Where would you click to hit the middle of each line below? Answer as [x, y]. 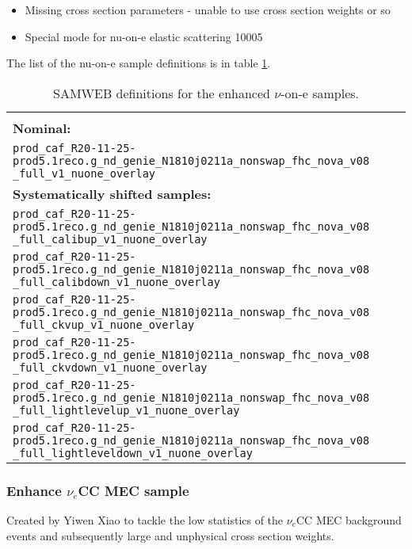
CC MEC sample [134, 490]
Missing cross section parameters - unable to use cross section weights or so [208, 10]
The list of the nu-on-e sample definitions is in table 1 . [139, 63]
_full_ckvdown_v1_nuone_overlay [110, 367]
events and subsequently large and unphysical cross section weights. [170, 535]
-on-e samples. [320, 93]
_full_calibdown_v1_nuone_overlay [116, 282]
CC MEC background [349, 520]
